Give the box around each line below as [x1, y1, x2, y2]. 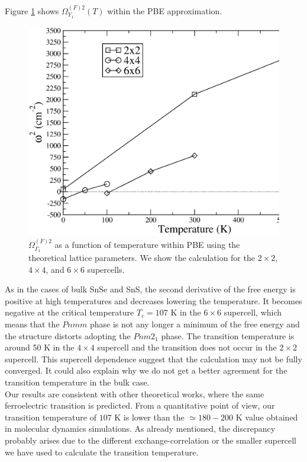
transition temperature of [5, 410, 96, 423]
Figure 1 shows [5, 4, 59, 17]
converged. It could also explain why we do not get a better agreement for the [5, 364, 287, 377]
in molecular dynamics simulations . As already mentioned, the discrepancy [5, 422, 276, 435]
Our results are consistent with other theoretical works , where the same [5, 387, 264, 400]
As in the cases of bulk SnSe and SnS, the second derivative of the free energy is [5, 283, 296, 295]
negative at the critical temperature [5, 306, 134, 318]
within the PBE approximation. [107, 4, 222, 17]
